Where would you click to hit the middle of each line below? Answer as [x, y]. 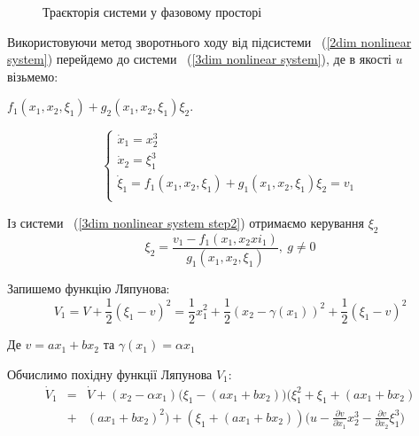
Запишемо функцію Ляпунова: [89, 288]
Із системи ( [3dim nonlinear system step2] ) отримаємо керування [186, 222]
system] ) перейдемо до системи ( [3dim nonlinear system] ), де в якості [199, 59]
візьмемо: [33, 76]
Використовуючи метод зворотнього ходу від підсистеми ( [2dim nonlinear [209, 41]
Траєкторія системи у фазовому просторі [152, 12]
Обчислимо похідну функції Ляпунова [110, 374]
